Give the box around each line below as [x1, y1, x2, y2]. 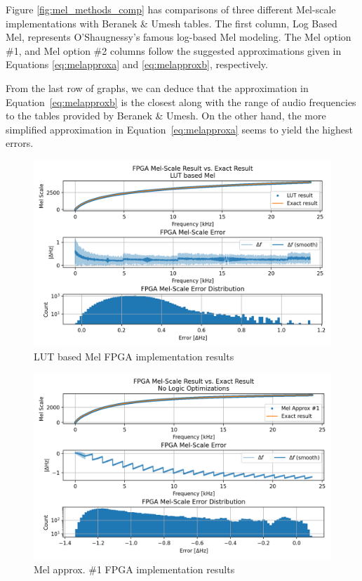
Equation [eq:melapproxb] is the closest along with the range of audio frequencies [6, 94, 356, 109]
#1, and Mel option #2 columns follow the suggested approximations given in [6, 43, 342, 58]
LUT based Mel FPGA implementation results [34, 348, 234, 363]
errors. [6, 136, 34, 150]
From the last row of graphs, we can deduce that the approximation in [6, 80, 309, 95]
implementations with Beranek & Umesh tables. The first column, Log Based [6, 15, 337, 30]
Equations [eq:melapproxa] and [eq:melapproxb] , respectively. [6, 57, 268, 72]
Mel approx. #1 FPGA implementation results [34, 561, 235, 576]
